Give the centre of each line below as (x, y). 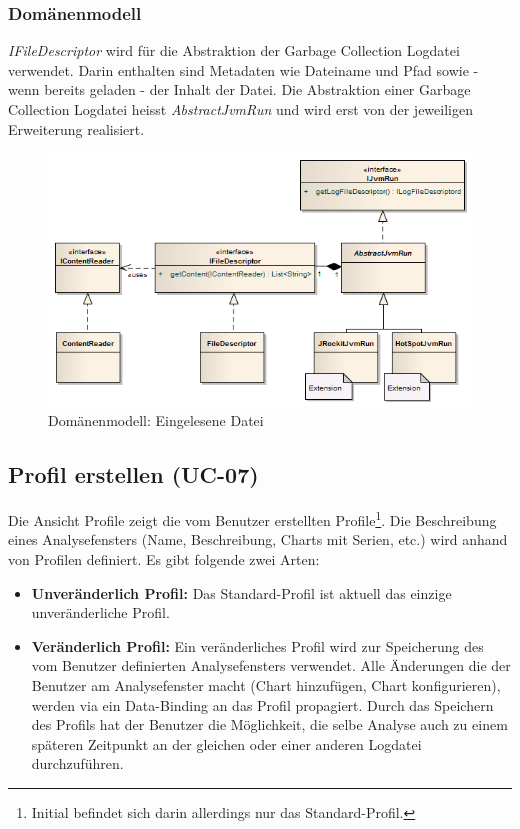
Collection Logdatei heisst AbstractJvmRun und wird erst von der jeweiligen (240, 109)
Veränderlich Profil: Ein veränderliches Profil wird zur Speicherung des (257, 645)
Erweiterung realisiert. (76, 128)
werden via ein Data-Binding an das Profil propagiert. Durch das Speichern (262, 704)
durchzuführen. (77, 763)
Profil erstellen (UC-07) (133, 474)
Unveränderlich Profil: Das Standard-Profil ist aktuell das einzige (241, 592)
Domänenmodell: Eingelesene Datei (156, 420)
